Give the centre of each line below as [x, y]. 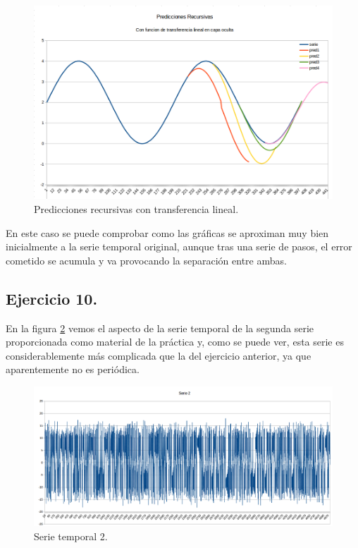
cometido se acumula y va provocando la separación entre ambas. [146, 260]
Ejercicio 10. [52, 298]
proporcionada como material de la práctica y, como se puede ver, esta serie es [175, 342]
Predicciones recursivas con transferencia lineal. [136, 208]
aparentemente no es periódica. [73, 369]
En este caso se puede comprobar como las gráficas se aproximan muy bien [167, 232]
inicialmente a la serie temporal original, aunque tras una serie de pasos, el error [179, 246]
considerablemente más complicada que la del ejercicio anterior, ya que [159, 355]
